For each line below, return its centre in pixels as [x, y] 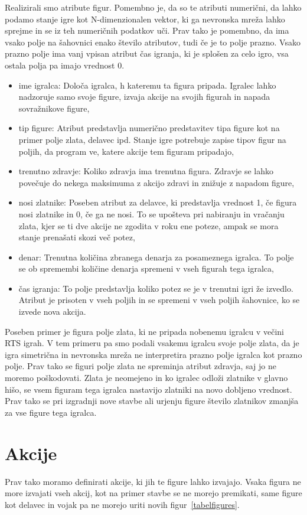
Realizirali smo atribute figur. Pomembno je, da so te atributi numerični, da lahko [153, 7]
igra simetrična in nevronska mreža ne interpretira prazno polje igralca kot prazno [153, 354]
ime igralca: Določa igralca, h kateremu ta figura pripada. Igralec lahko [147, 85]
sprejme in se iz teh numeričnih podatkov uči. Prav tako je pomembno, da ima [147, 30]
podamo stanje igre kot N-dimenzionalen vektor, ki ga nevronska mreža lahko [145, 19]
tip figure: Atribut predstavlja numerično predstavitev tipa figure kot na [149, 128]
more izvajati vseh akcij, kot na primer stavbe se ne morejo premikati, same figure [153, 493]
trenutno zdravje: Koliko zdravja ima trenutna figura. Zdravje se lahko [146, 171]
